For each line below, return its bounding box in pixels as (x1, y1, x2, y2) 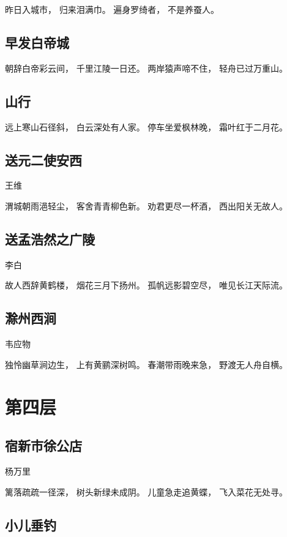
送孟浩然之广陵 (5, 229, 95, 248)
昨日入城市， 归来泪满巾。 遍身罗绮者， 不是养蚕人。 (5, 3, 219, 15)
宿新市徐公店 (5, 436, 82, 455)
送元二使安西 (5, 150, 82, 169)
